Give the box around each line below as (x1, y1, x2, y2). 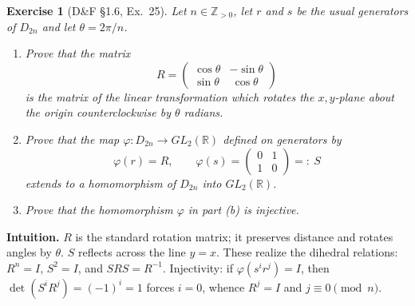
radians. (184, 104, 223, 121)
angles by (6, 244, 52, 260)
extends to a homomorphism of (25, 174, 176, 191)
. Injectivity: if (163, 259, 233, 276)
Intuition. (6, 228, 60, 244)
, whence (202, 278, 245, 295)
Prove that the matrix (25, 45, 131, 62)
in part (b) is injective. (188, 201, 299, 218)
